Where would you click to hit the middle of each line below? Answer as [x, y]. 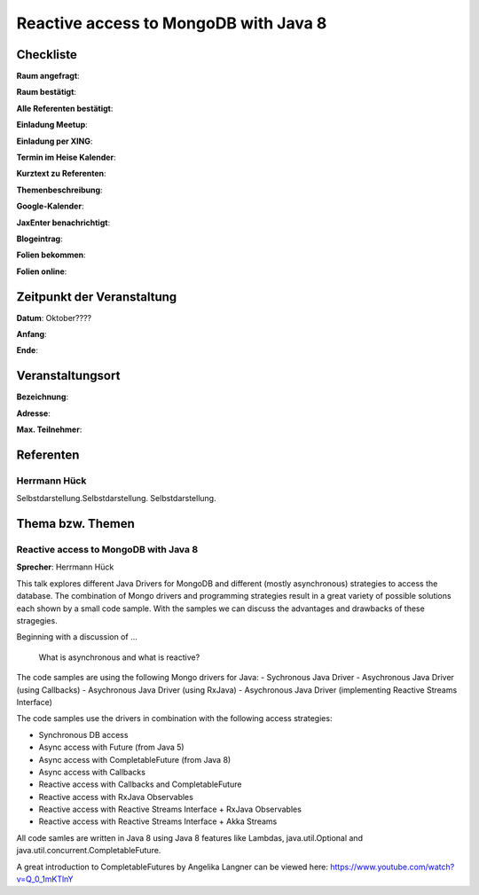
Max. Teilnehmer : [49, 429]
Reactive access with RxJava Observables [116, 797]
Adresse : [33, 413]
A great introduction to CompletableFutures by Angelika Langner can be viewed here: [172, 867]
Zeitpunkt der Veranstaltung [97, 297]
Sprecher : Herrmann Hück [65, 567]
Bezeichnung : [43, 397]
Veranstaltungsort [68, 376]
